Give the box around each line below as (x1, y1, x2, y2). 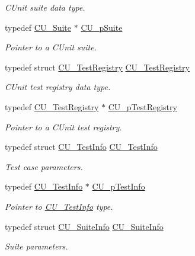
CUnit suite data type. (5, 1, 85, 13)
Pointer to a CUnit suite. (5, 41, 97, 53)
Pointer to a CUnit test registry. (5, 120, 122, 133)
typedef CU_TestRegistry (5, 100, 99, 113)
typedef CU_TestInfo (5, 180, 83, 193)
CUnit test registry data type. (5, 81, 111, 93)
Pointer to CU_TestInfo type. (5, 200, 113, 212)
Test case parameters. (5, 160, 83, 172)
